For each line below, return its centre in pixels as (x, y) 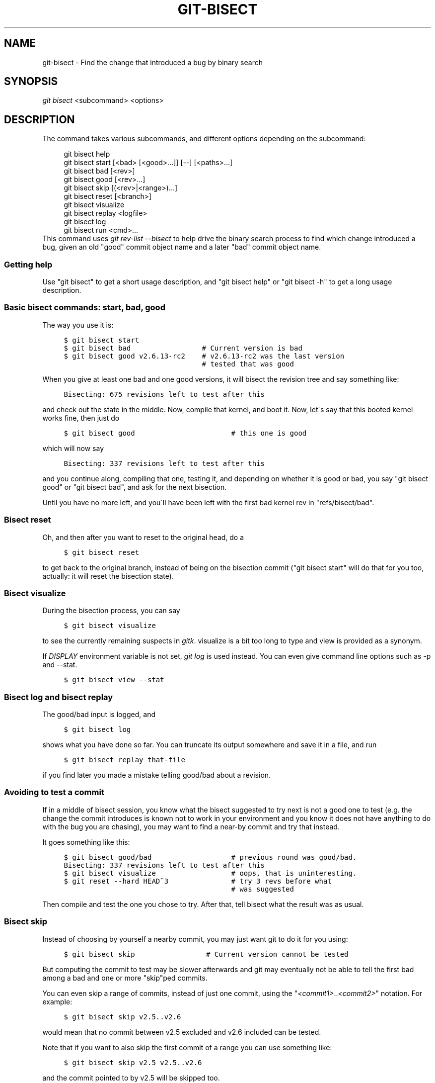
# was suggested (262, 889)
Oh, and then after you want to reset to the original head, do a (143, 537)
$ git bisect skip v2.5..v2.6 (122, 1017)
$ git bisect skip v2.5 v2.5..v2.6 (133, 1062)
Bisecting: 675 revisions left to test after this (164, 394)
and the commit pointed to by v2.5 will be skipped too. (131, 1078)
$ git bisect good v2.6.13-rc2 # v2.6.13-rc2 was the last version (204, 356)
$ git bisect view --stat (114, 680)
